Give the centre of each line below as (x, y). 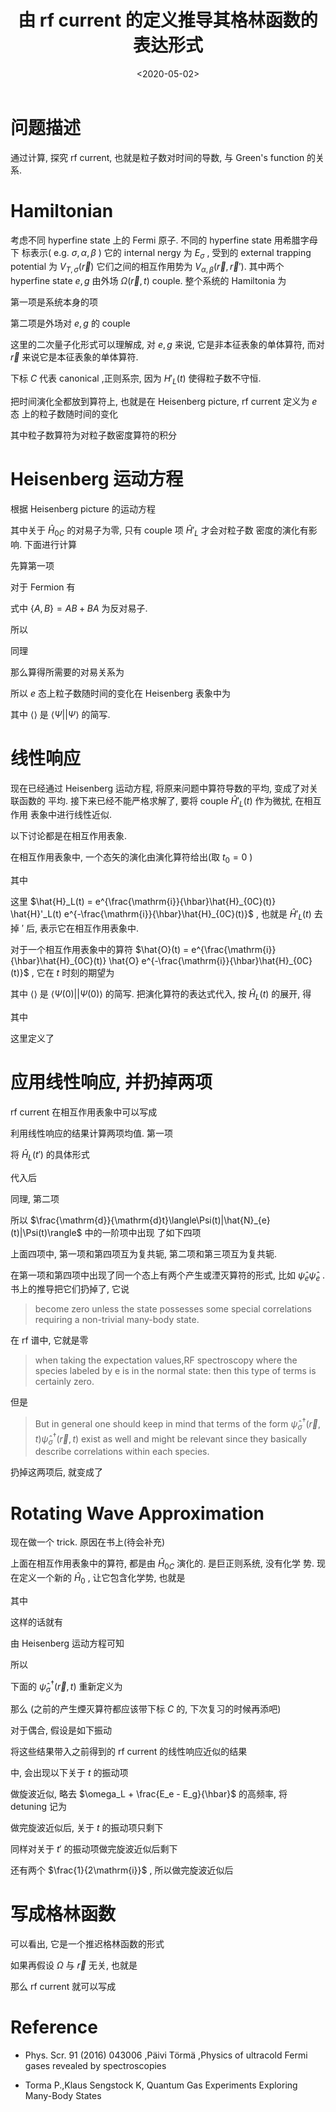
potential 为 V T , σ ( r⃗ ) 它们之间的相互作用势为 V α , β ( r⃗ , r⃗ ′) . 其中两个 (147, 268)
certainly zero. (64, 1382)
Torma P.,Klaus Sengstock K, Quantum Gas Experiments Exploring (161, 2085)
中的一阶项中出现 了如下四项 (143, 1232)
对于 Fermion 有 (43, 587)
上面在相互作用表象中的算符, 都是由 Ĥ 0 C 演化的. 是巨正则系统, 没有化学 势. (162, 1564)
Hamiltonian (62, 210)
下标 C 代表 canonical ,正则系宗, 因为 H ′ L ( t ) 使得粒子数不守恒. (136, 379)
